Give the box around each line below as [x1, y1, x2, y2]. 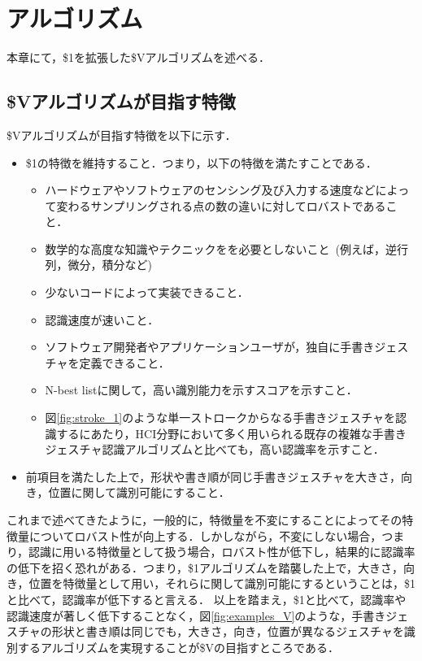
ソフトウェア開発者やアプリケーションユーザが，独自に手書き [45, 338, 375, 355]
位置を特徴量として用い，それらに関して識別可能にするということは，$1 [28, 575, 415, 592]
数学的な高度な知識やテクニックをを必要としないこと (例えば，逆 [45, 240, 398, 257]
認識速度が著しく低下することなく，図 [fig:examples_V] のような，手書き [7, 607, 386, 624]
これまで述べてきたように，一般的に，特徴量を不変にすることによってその [7, 511, 402, 528]
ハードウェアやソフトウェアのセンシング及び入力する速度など [45, 181, 376, 198]
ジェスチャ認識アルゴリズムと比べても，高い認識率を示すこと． [45, 441, 385, 458]
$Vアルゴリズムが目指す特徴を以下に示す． [7, 126, 237, 143]
